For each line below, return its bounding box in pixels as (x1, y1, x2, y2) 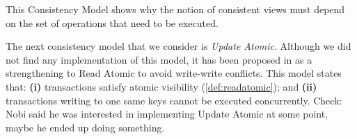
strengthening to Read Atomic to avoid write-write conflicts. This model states (6, 66, 342, 80)
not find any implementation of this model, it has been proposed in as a (6, 52, 312, 66)
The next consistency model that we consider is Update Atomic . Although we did (6, 39, 351, 53)
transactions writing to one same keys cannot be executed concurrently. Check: (6, 93, 342, 107)
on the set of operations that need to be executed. (6, 15, 219, 30)
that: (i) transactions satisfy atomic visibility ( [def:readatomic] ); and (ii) (6, 79, 317, 93)
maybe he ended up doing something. (6, 120, 165, 134)
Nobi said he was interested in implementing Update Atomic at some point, (6, 106, 328, 121)
